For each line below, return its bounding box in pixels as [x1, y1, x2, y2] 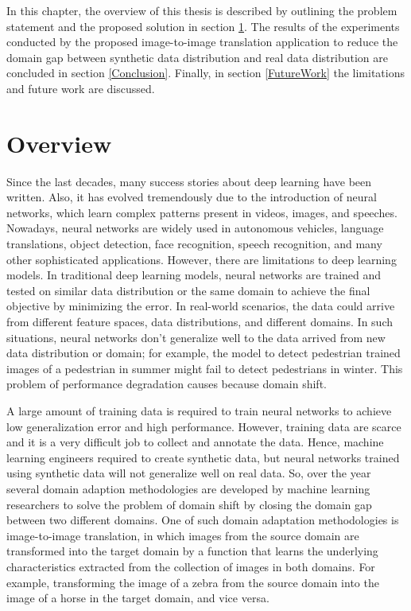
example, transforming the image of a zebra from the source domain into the [6, 574, 379, 590]
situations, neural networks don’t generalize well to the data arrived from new [6, 329, 386, 345]
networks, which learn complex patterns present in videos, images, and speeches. [6, 204, 397, 220]
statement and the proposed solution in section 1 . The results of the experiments [6, 18, 400, 34]
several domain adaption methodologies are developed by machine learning [6, 480, 370, 496]
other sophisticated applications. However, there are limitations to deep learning [6, 251, 397, 267]
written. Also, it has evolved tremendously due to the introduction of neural [6, 189, 377, 205]
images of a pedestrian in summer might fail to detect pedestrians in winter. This [6, 360, 403, 376]
